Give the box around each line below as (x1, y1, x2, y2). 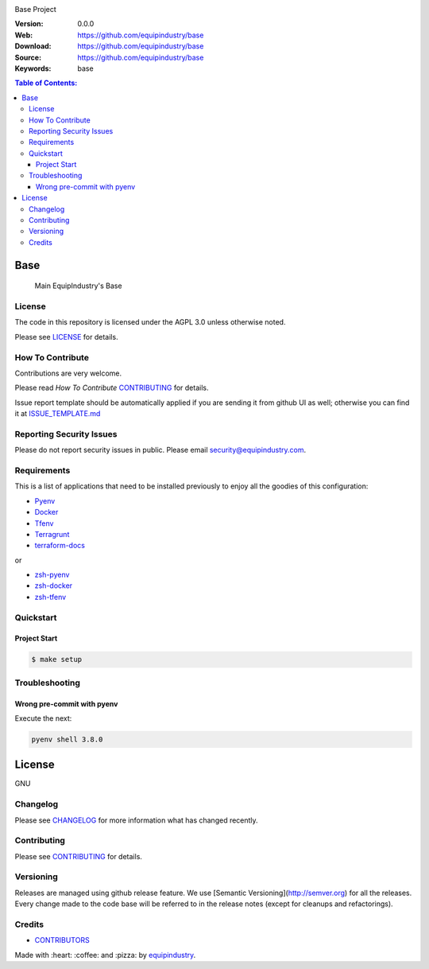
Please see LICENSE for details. (14, 332, 118, 341)
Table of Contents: (14, 78, 78, 88)
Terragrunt (34, 529, 70, 539)
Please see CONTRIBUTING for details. (14, 851, 143, 861)
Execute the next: (14, 713, 72, 723)
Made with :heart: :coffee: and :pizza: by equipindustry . (14, 950, 196, 959)
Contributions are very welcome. (14, 368, 122, 378)
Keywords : (14, 64, 52, 73)
